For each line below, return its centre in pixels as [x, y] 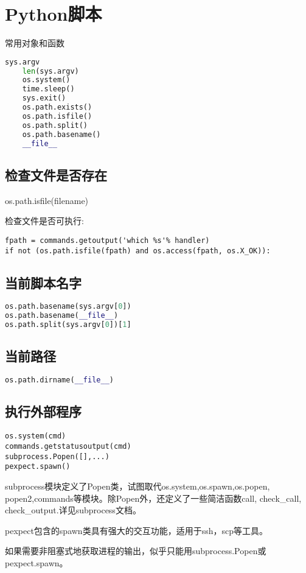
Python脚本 [54, 14]
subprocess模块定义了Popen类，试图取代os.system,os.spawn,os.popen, [137, 486]
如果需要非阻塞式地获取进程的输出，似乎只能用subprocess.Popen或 [136, 551]
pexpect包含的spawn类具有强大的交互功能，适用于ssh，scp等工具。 [136, 530]
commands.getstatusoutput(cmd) [68, 446]
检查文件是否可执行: [44, 221]
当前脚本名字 [43, 282]
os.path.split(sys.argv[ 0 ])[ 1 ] [68, 325]
